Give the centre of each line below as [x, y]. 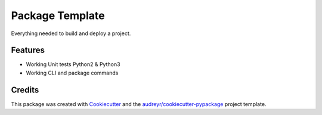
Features [28, 50]
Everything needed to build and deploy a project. [71, 33]
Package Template [58, 15]
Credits [25, 90]
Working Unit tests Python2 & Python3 [73, 64]
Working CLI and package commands [72, 73]
